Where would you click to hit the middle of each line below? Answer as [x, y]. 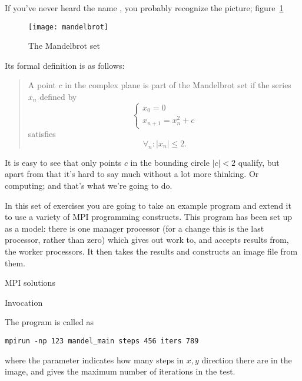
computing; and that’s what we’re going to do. [89, 185]
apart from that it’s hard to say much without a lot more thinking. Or [132, 174]
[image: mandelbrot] [69, 27]
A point [42, 85]
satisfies [42, 134]
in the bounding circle [170, 162]
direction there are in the [247, 360]
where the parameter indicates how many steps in [94, 360]
